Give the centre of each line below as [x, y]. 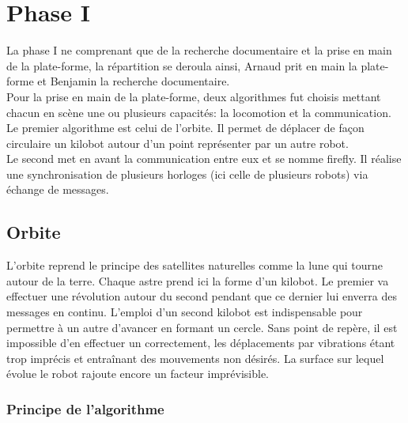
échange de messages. [58, 189]
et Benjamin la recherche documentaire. [134, 81]
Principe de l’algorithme [85, 408]
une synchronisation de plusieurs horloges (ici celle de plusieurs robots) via [187, 174]
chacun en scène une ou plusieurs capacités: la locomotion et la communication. [199, 112]
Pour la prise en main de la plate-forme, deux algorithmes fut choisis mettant [194, 96]
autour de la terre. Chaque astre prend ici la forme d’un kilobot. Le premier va [198, 280]
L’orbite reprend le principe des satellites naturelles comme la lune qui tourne [195, 265]
